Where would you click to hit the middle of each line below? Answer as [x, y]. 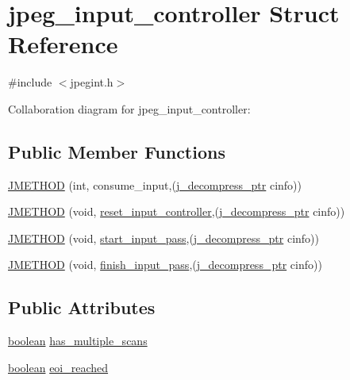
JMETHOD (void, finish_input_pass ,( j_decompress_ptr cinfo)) [165, 265]
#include [30, 82]
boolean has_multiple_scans [78, 341]
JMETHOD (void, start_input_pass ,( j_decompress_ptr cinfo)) [163, 238]
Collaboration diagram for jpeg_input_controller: [129, 108]
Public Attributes [82, 307]
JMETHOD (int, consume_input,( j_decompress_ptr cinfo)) [155, 184]
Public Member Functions [117, 151]
